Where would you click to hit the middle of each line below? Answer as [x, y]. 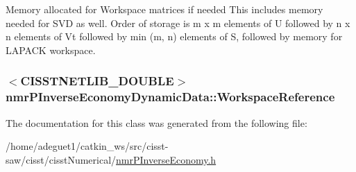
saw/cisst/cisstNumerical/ [61, 159]
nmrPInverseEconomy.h [166, 159]
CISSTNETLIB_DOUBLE [97, 81]
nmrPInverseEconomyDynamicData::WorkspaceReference [170, 97]
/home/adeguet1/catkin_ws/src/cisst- [87, 146]
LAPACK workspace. [51, 50]
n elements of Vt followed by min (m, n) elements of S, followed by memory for [174, 36]
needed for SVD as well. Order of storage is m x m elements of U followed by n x [178, 23]
